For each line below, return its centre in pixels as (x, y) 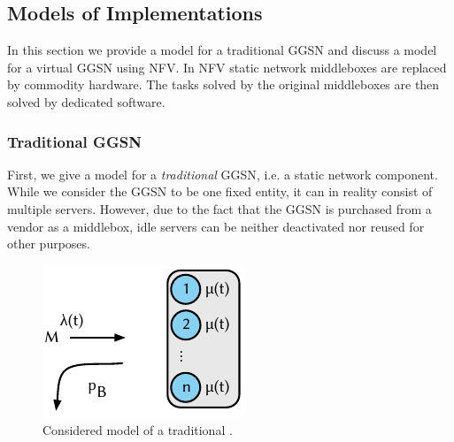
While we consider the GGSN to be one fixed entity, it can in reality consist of (220, 191)
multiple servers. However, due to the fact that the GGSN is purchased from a (219, 208)
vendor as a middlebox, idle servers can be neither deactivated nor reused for (216, 226)
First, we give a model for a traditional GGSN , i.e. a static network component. (223, 174)
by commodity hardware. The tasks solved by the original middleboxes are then (223, 84)
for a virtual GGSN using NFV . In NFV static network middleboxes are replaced (227, 67)
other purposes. (49, 244)
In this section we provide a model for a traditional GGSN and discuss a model (222, 50)
